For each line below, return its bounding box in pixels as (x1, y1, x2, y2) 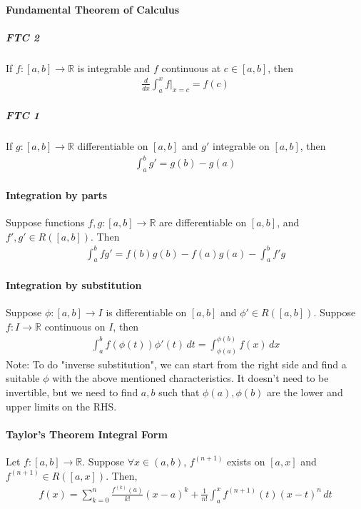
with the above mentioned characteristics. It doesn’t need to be (52, 371, 329, 385)
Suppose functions (6, 214, 85, 229)
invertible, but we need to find (6, 384, 138, 399)
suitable (6, 371, 40, 385)
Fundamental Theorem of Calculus (6, 1, 180, 16)
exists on (227, 453, 265, 468)
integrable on (213, 138, 270, 153)
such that (158, 384, 200, 399)
